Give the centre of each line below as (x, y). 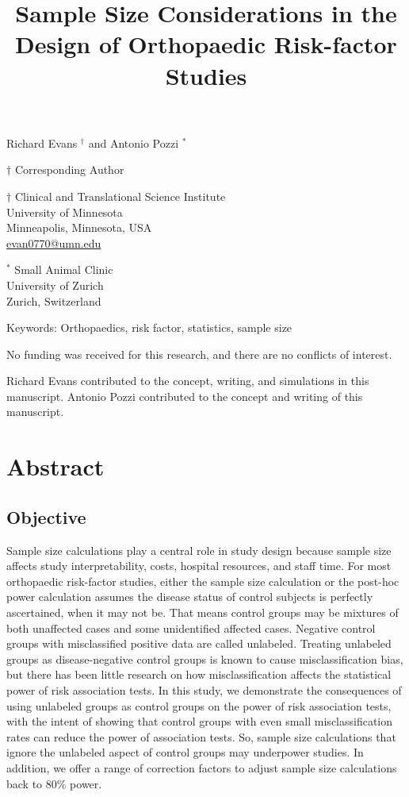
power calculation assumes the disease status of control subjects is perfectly (190, 597)
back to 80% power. (54, 783)
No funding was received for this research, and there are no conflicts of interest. (199, 354)
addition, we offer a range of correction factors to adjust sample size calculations (202, 767)
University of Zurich (55, 285)
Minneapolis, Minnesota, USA (79, 227)
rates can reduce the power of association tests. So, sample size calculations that (201, 736)
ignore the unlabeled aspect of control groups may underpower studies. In (185, 752)
